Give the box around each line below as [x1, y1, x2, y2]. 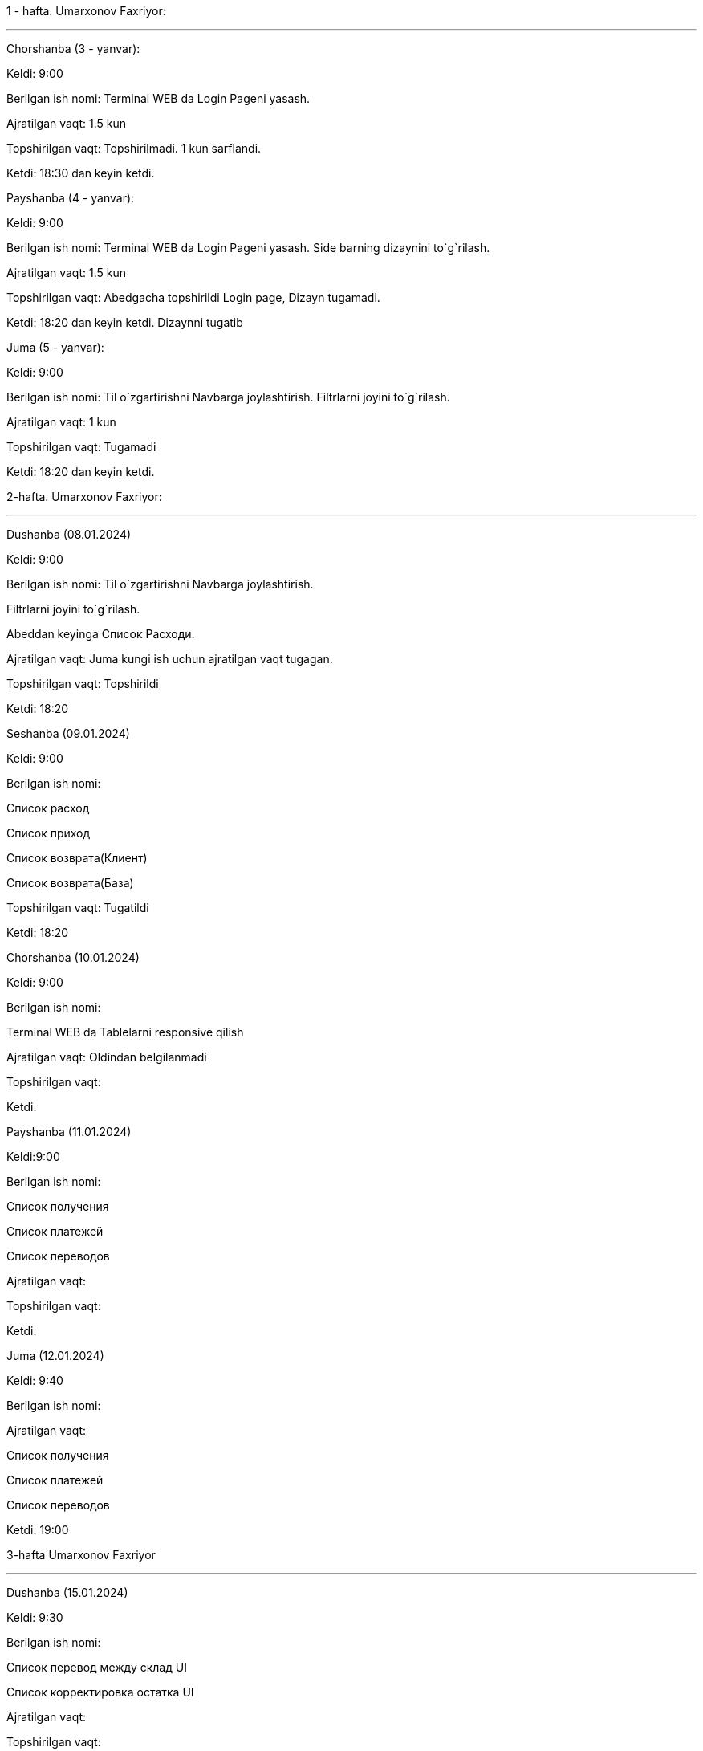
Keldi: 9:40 [6, 1374, 63, 1387]
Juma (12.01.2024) [6, 1349, 104, 1362]
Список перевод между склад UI [6, 1660, 187, 1674]
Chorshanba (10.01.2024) [6, 951, 140, 964]
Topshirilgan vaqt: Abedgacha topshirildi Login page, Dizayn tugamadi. [6, 291, 380, 304]
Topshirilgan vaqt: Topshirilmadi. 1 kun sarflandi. [6, 141, 262, 155]
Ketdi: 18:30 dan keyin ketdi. [6, 166, 155, 180]
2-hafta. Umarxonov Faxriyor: [6, 490, 162, 503]
